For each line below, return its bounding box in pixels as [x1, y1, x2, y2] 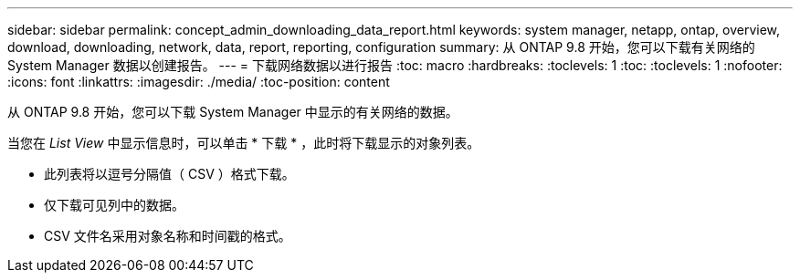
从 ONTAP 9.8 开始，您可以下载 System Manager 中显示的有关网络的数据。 [7, 104, 458, 119]
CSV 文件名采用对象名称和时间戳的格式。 [44, 228, 291, 244]
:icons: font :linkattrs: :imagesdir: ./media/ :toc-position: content [7, 74, 390, 89]
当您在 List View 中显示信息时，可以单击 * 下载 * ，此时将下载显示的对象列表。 [7, 135, 480, 150]
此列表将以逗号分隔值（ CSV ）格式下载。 [44, 166, 295, 181]
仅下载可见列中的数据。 [44, 197, 184, 213]
